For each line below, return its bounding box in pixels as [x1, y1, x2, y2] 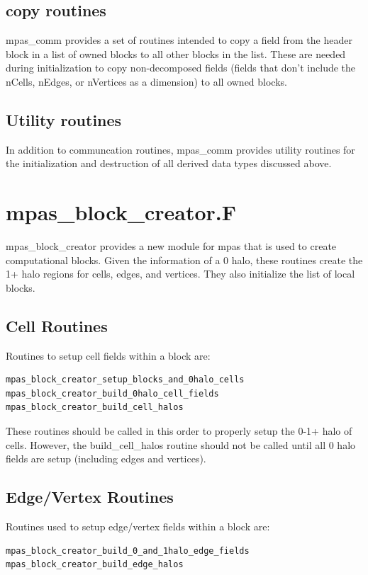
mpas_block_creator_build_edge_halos [6, 559, 184, 570]
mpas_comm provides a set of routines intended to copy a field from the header [6, 33, 352, 47]
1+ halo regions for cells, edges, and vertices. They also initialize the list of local [6, 266, 355, 281]
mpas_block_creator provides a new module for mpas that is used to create [6, 239, 337, 254]
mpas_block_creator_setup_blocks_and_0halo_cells [6, 375, 245, 385]
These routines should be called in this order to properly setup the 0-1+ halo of [6, 423, 352, 438]
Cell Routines [6, 314, 108, 336]
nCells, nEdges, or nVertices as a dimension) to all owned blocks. [6, 74, 287, 89]
